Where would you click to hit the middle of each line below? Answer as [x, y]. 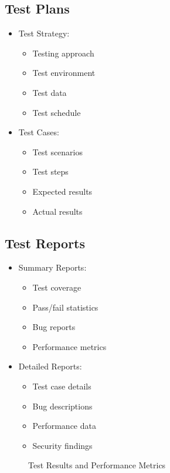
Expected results [62, 191]
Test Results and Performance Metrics [97, 465]
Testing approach [63, 53]
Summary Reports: [52, 267]
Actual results [57, 211]
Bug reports [54, 327]
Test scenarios [58, 151]
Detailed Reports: [50, 366]
